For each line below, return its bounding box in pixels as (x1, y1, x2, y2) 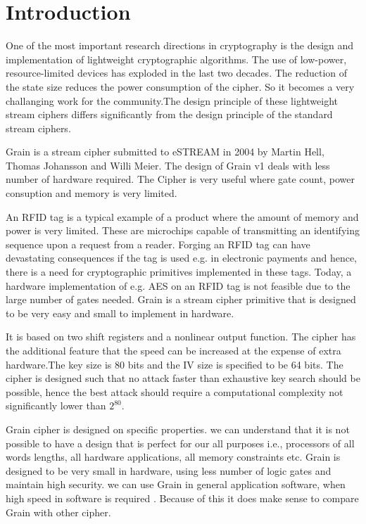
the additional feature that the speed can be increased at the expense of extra (6, 343, 341, 357)
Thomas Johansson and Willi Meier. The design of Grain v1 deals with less (6, 158, 330, 172)
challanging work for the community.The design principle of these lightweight (6, 93, 339, 108)
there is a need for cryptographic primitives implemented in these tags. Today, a (6, 264, 352, 279)
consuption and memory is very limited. (6, 186, 177, 200)
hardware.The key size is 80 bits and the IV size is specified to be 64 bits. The (6, 357, 343, 371)
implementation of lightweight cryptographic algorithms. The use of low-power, (6, 51, 347, 66)
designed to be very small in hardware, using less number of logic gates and (6, 463, 332, 478)
